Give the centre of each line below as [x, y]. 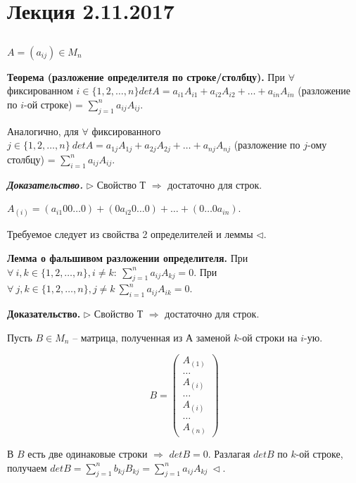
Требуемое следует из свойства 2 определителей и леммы [130, 234]
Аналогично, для [43, 131]
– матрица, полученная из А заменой [152, 337]
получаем [27, 467]
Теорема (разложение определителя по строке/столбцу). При [146, 76]
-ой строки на [268, 337]
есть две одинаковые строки [88, 454]
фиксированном [40, 90]
